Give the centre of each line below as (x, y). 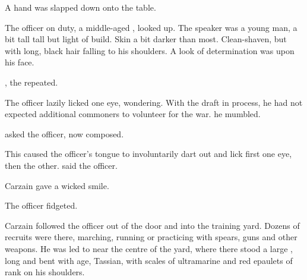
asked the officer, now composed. (64, 133)
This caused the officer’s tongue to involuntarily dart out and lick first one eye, (148, 154)
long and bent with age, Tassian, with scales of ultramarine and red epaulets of (149, 260)
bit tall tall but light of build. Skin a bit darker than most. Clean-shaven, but (146, 39)
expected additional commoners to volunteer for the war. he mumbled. (133, 114)
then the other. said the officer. (61, 165)
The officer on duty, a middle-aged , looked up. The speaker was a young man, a (151, 27)
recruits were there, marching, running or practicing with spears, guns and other (151, 237)
